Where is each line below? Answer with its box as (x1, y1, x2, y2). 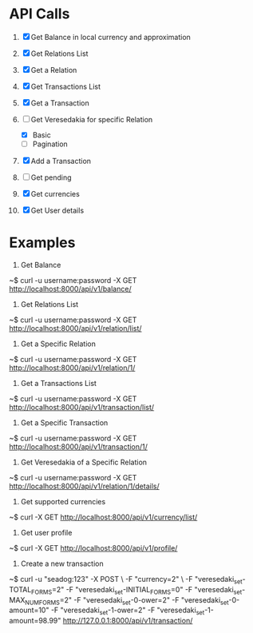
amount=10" (9, 605, 49, 615)
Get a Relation (30, 65, 77, 74)
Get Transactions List (30, 82, 101, 91)
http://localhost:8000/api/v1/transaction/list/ (9, 403, 155, 412)
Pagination (32, 139, 69, 149)
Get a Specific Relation (20, 339, 97, 348)
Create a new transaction (20, 559, 105, 568)
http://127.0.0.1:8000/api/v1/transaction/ (62, 616, 193, 626)
